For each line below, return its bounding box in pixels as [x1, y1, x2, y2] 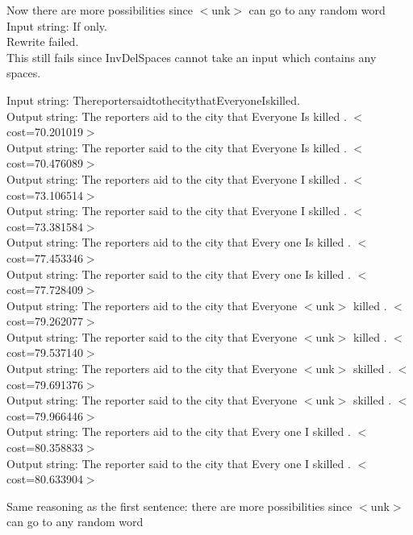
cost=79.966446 [6, 407, 83, 424]
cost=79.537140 [6, 344, 83, 361]
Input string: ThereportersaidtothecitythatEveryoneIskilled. [6, 91, 300, 108]
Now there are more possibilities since [6, 2, 193, 18]
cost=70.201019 [6, 123, 83, 140]
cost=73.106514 [6, 186, 83, 203]
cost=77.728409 [6, 281, 83, 298]
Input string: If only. [6, 17, 107, 34]
